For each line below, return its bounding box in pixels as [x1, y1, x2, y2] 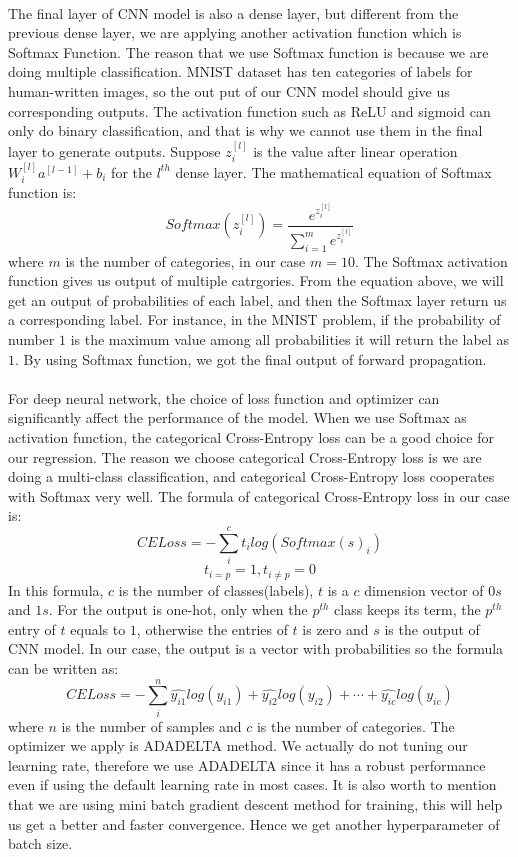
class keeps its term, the [334, 599, 481, 620]
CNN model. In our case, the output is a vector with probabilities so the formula [8, 638, 504, 659]
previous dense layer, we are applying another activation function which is [8, 22, 462, 43]
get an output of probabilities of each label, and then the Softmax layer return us [8, 289, 507, 310]
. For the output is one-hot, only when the [48, 599, 308, 620]
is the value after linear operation [253, 140, 458, 161]
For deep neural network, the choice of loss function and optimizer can [8, 387, 440, 408]
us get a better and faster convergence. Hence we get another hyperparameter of [8, 813, 500, 834]
